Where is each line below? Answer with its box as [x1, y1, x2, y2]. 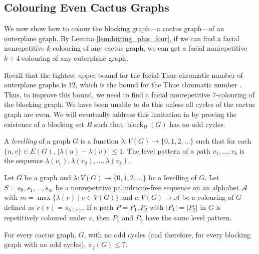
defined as [4, 201, 35, 212]
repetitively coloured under [4, 212, 87, 223]
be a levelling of [148, 172, 197, 182]
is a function [80, 136, 119, 146]
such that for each [196, 136, 251, 146]
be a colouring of [182, 192, 234, 202]
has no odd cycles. [169, 118, 225, 129]
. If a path [82, 201, 114, 212]
